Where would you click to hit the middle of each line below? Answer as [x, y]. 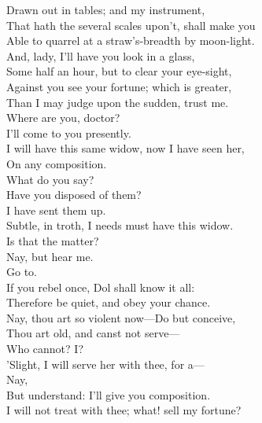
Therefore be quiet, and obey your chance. [109, 302]
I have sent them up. [56, 210]
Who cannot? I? [45, 349]
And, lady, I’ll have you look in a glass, [101, 55]
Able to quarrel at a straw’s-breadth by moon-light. [131, 40]
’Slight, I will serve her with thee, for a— [105, 364]
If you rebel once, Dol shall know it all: [101, 287]
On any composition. [57, 163]
